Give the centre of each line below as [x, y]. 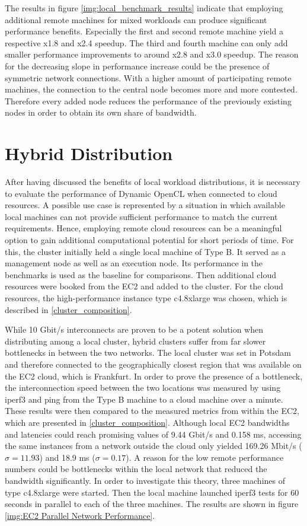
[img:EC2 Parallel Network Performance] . [80, 515]
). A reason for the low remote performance [205, 457]
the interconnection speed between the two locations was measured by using [143, 388]
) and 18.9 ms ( [67, 457]
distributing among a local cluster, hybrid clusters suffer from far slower [135, 341]
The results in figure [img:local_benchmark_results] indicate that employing [144, 8]
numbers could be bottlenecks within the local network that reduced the [136, 469]
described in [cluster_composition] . [68, 309]
